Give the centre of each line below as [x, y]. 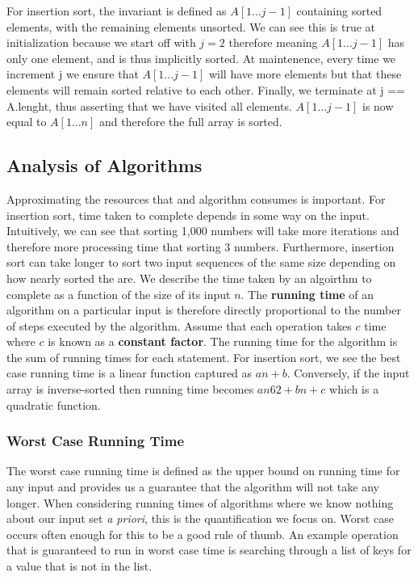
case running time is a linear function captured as [130, 373]
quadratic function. [54, 404]
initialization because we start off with [101, 42]
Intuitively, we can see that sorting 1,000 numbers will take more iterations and [203, 231]
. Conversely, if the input [348, 373]
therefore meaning [273, 42]
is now [378, 105]
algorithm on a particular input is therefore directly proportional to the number [204, 310]
